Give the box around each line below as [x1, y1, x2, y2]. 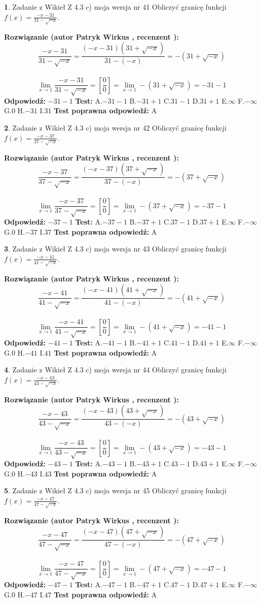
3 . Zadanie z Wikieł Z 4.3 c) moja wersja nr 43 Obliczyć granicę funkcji [4, 243, 227, 254]
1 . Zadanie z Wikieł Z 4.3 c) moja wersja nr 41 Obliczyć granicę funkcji [4, 2, 227, 12]
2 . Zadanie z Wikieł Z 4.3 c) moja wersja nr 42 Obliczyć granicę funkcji [4, 122, 227, 133]
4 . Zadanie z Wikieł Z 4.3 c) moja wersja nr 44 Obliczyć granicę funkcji [4, 364, 227, 375]
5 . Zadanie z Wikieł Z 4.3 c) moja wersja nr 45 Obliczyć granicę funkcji [4, 485, 227, 496]
